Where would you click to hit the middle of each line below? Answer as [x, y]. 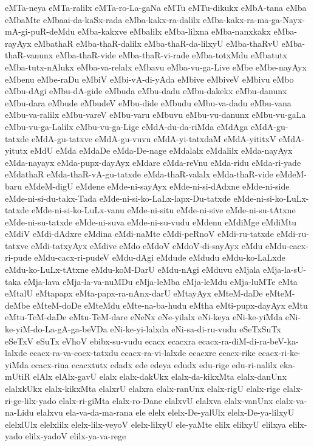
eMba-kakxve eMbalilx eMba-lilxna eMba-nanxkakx [174, 31]
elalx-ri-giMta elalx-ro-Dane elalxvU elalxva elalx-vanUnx [166, 400]
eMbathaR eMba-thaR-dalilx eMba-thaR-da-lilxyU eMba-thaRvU [156, 43]
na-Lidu [19, 412]
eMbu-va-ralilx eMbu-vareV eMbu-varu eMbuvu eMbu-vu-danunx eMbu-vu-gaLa [155, 115]
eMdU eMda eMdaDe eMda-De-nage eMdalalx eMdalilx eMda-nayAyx [162, 150]
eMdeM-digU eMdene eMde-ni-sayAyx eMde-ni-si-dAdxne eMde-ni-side [157, 186]
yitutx [16, 150]
